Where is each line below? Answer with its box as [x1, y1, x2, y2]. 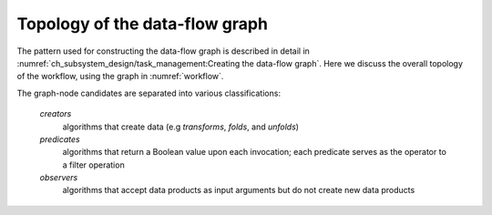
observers [39, 172, 78, 183]
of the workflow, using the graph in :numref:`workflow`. [16, 71, 224, 82]
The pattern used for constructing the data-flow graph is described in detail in [16, 46, 310, 56]
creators [39, 108, 72, 119]
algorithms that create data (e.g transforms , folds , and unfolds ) [62, 121, 300, 132]
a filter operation [62, 159, 125, 170]
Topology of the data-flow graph [16, 14, 269, 34]
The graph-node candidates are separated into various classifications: [16, 87, 282, 98]
